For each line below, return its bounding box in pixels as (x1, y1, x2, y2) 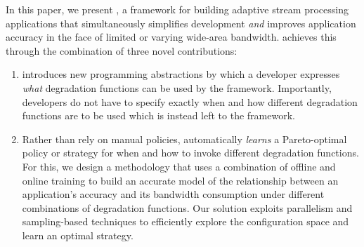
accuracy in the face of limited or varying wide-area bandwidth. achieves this (6, 29, 337, 44)
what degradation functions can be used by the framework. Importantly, (22, 80, 332, 95)
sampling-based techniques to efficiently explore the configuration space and (22, 214, 349, 229)
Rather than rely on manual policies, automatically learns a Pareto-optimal (22, 131, 347, 146)
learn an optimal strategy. (22, 227, 134, 242)
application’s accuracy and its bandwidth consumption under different (22, 187, 325, 201)
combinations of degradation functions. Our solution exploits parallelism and (22, 200, 353, 215)
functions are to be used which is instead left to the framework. (22, 108, 295, 123)
